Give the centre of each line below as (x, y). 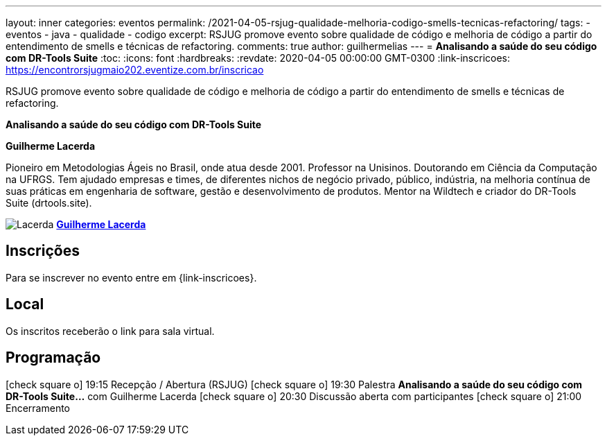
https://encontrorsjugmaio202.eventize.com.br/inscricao (135, 70)
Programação (53, 358)
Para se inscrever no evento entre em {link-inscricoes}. (131, 277)
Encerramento (38, 408)
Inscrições (43, 251)
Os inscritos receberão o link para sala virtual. (110, 331)
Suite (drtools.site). (49, 203)
